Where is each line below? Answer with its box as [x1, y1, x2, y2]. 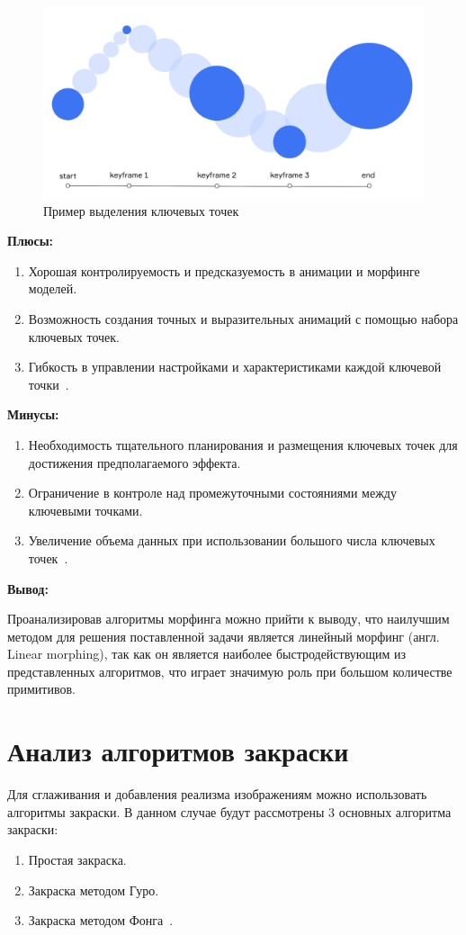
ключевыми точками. [28, 500, 143, 519]
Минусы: [7, 405, 59, 424]
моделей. [28, 279, 77, 298]
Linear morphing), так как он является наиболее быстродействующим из [7, 644, 407, 663]
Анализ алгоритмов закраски [7, 733, 349, 769]
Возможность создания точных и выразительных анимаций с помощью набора [28, 309, 459, 328]
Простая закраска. [28, 850, 127, 868]
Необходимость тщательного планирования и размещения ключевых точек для [28, 435, 458, 454]
